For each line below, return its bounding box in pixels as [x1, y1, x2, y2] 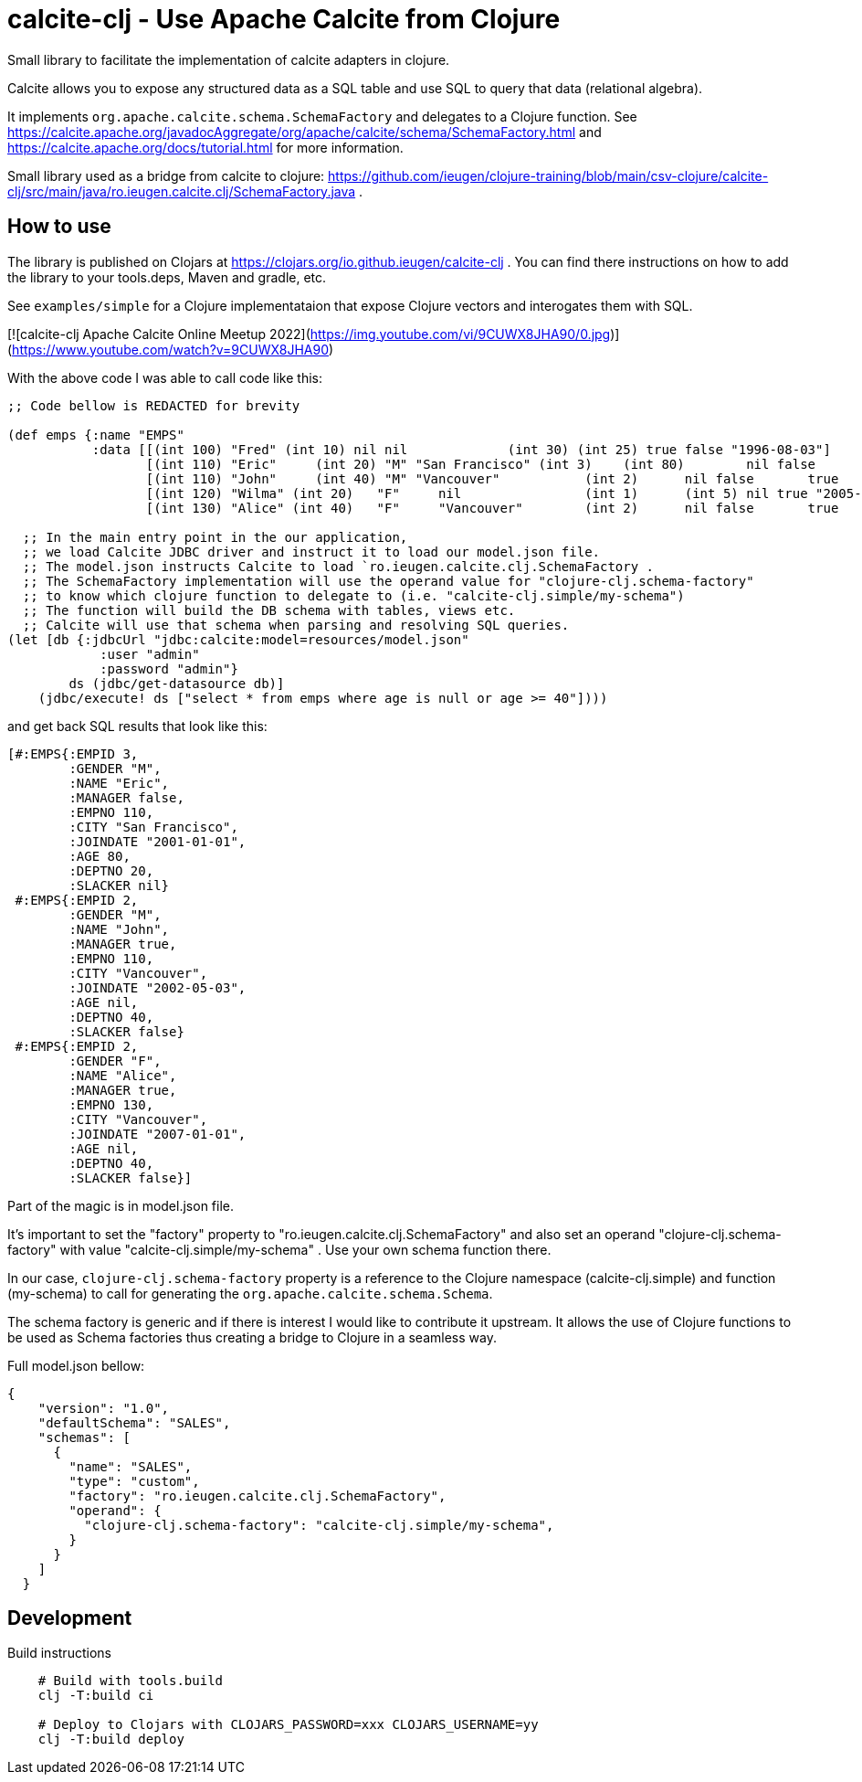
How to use [7, 215, 111, 239]
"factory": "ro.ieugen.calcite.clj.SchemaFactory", [68, 1488, 447, 1503]
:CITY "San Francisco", [68, 819, 238, 834]
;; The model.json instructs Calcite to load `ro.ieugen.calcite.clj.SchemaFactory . [22, 558, 655, 574]
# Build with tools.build [37, 1673, 224, 1689]
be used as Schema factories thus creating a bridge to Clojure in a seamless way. [7, 1329, 497, 1345]
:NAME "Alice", [68, 1067, 177, 1083]
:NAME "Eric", [68, 775, 170, 790]
